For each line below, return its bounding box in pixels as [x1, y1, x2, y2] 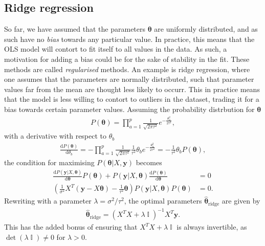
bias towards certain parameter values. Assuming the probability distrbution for [4, 103, 255, 114]
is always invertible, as [176, 221, 247, 232]
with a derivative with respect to [4, 130, 107, 141]
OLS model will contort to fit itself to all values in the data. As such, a [4, 43, 227, 54]
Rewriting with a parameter [4, 195, 92, 206]
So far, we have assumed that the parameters [4, 24, 146, 34]
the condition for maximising [4, 157, 95, 168]
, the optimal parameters [124, 195, 202, 206]
